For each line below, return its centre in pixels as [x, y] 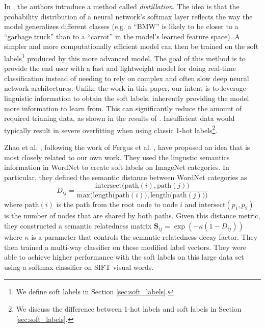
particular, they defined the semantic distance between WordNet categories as [126, 177]
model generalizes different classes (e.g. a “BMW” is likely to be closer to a [121, 26]
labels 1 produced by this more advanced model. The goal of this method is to [125, 57]
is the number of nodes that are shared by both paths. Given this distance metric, [132, 216]
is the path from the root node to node [117, 204]
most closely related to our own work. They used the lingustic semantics [117, 157]
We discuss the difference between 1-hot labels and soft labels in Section [129, 309]
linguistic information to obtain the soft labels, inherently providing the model [127, 98]
